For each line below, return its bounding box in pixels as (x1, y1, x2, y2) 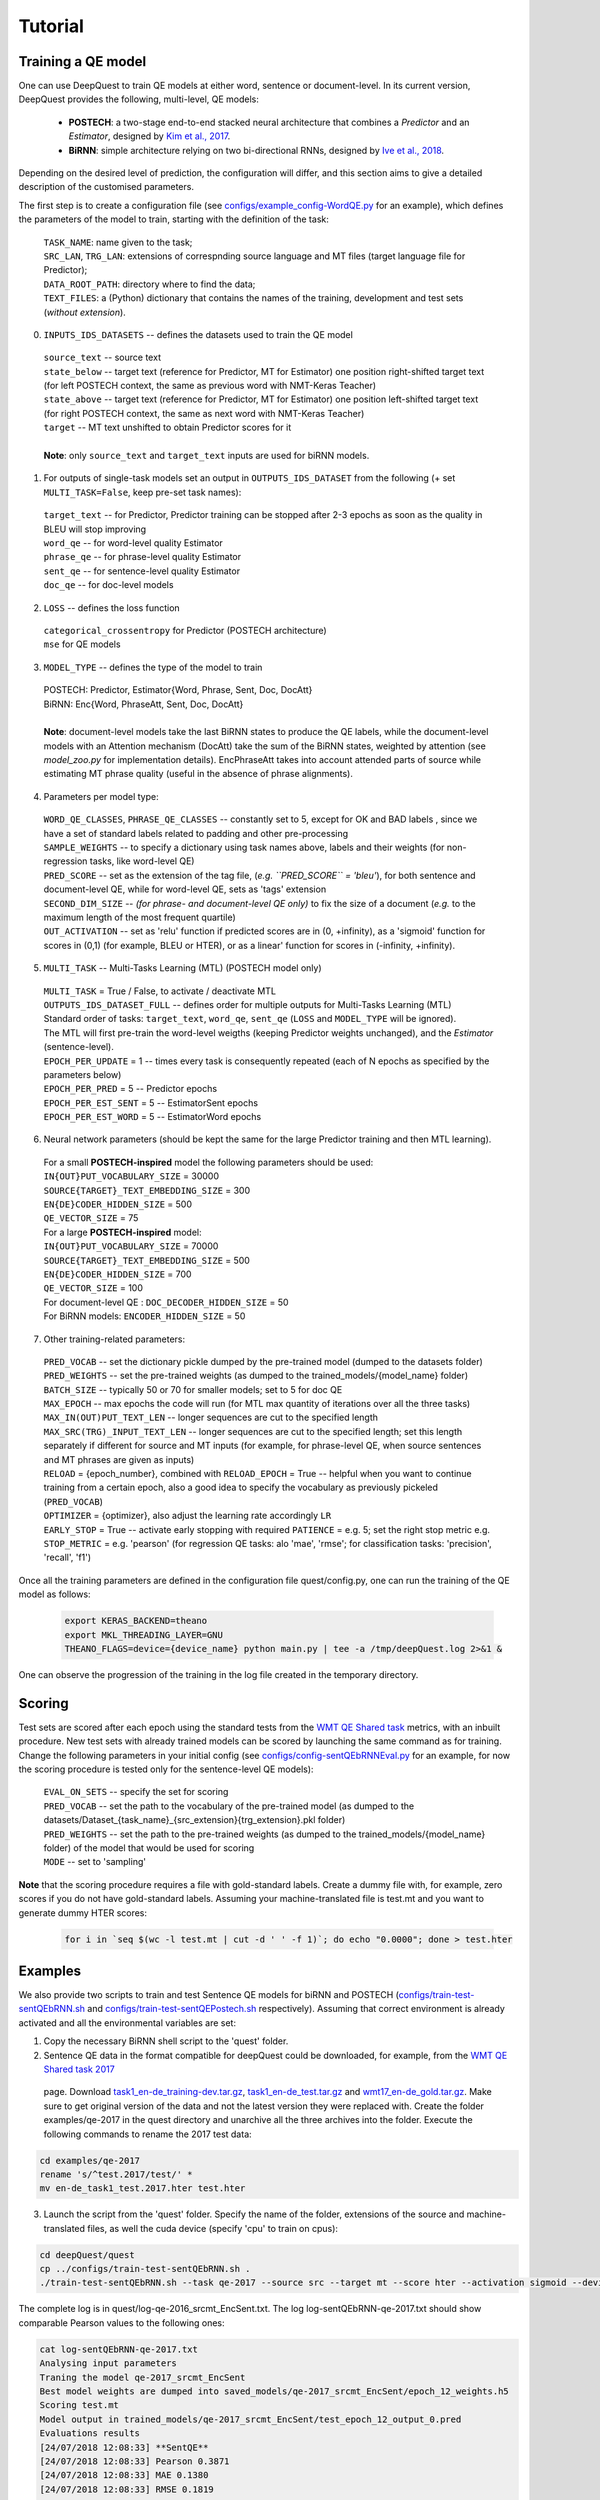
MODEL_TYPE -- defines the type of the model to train (43, 661, 263, 673)
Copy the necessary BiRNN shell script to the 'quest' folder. (43, 2035, 289, 2047)
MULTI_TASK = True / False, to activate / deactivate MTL (43, 985, 277, 997)
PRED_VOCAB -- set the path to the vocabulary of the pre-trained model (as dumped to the (43, 1800, 415, 1812)
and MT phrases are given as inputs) (43, 1453, 195, 1465)
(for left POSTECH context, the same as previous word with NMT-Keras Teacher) (43, 380, 377, 392)
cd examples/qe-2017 (39, 2155, 140, 2166)
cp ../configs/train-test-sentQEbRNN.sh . (39, 2263, 251, 2275)
